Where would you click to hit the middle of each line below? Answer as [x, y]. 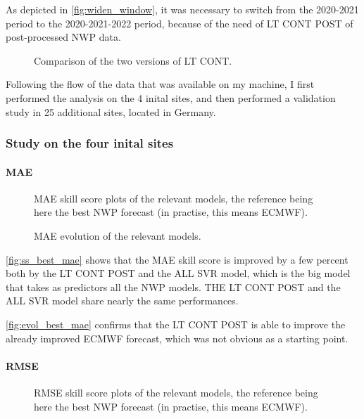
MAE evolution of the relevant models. [118, 235]
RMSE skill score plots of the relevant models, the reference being [176, 392]
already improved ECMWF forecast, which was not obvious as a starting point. [177, 338]
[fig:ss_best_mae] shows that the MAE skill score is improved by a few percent [177, 259]
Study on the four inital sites [90, 143]
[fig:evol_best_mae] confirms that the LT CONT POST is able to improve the [176, 324]
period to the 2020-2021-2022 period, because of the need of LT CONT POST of [180, 23]
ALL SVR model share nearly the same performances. [122, 301]
